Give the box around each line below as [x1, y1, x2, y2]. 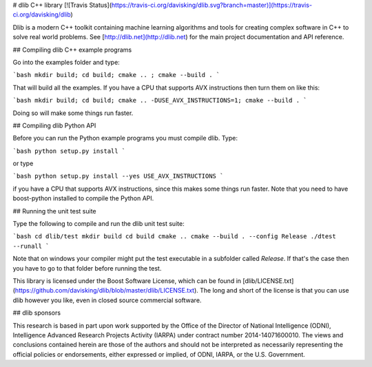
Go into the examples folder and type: [12, 58, 120, 66]
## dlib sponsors [12, 308, 61, 317]
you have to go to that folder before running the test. [12, 264, 162, 272]
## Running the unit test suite [12, 207, 96, 215]
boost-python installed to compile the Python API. [12, 194, 154, 202]
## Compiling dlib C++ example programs [12, 45, 132, 54]
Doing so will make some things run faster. [12, 109, 134, 117]
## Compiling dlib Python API [12, 121, 96, 129]
